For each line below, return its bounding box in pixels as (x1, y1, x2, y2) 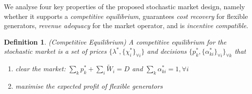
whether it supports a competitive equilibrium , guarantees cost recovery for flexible (4, 11, 248, 21)
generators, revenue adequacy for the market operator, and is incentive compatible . (4, 20, 249, 31)
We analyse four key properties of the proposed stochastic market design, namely (4, 1, 245, 11)
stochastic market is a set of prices (4, 46, 107, 56)
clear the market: (15, 63, 66, 74)
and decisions (147, 46, 187, 56)
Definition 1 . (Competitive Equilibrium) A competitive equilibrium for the (4, 36, 227, 47)
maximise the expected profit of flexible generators (15, 81, 163, 91)
